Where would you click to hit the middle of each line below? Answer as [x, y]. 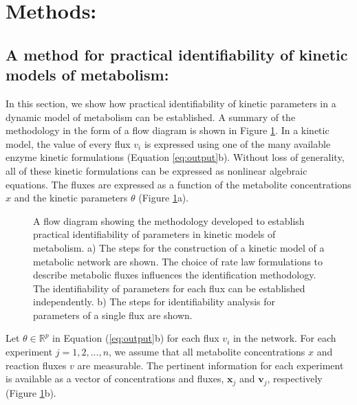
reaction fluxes [36, 365]
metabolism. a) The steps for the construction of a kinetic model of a [179, 247]
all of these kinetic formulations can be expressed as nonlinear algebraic [156, 170]
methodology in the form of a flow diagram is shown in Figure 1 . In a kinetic [167, 130]
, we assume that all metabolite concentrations [207, 352]
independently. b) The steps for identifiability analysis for [154, 302]
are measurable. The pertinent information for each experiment [210, 365]
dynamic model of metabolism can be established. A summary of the [151, 117]
